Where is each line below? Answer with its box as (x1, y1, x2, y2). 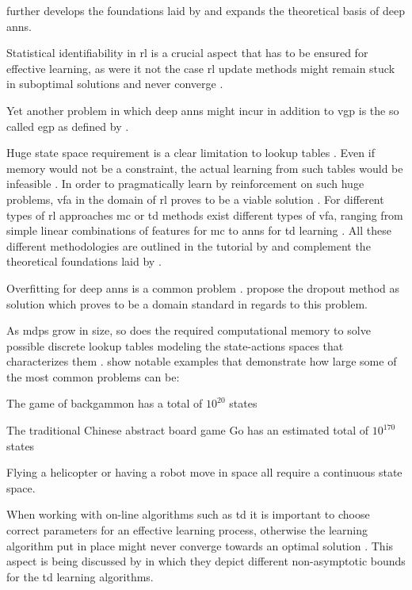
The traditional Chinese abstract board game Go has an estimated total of (6, 422, 369, 439)
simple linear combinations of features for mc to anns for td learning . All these (6, 222, 391, 239)
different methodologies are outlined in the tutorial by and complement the (6, 237, 371, 254)
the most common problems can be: (6, 368, 180, 385)
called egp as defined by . (6, 117, 129, 134)
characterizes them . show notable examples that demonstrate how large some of (6, 353, 397, 370)
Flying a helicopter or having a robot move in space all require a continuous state (6, 464, 402, 481)
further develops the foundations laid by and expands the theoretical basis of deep (6, 2, 406, 18)
